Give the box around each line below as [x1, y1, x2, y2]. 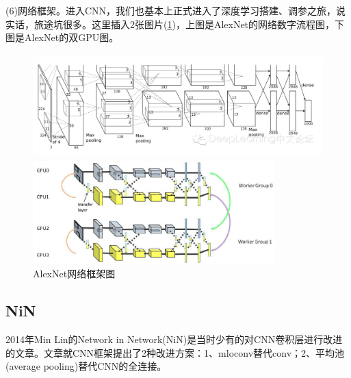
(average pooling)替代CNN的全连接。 [5, 359, 167, 373]
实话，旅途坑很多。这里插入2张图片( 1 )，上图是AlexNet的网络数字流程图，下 [5, 16, 345, 31]
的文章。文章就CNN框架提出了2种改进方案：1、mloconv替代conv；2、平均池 [5, 345, 345, 360]
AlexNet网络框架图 [33, 266, 116, 281]
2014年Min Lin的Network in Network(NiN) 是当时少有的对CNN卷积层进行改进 [5, 332, 343, 346]
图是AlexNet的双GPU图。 [5, 30, 119, 45]
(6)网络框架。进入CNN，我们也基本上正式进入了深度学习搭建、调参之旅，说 [5, 3, 346, 17]
